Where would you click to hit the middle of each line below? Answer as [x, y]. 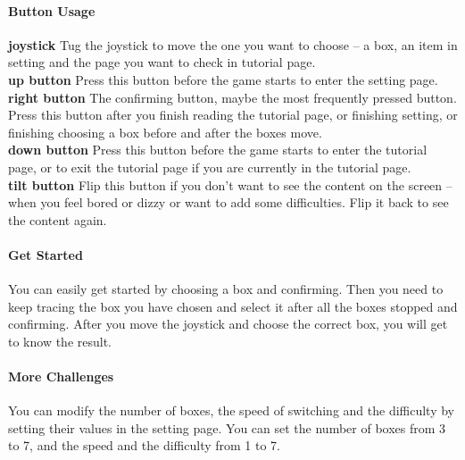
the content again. [58, 219]
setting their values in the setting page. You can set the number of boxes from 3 [227, 427]
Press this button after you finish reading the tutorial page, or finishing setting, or [233, 115]
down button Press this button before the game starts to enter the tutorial [218, 150]
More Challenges [61, 376]
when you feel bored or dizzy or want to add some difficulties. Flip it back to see [228, 202]
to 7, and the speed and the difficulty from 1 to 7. [145, 445]
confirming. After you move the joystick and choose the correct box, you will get [228, 324]
